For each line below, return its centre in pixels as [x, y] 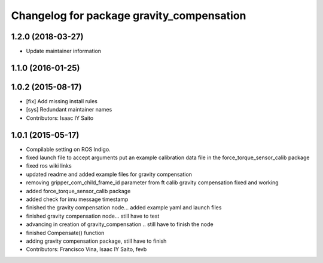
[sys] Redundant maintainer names [69, 110]
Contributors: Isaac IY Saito [60, 118]
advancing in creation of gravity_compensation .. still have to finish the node [120, 224]
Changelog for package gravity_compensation [129, 16]
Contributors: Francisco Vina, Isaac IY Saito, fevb [86, 249]
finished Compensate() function [65, 233]
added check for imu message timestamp [77, 199]
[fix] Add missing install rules [62, 101]
